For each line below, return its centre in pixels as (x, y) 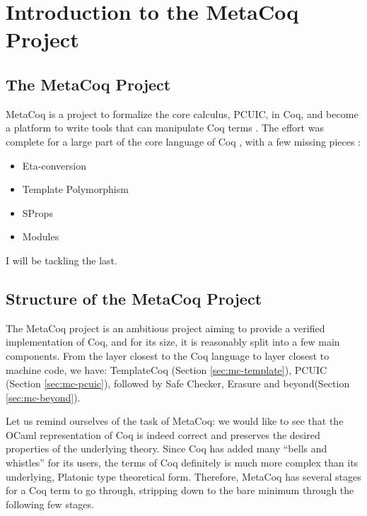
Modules (41, 236)
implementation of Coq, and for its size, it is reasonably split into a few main (173, 342)
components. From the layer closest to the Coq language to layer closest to (168, 355)
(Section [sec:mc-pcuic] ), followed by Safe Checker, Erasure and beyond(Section (178, 383)
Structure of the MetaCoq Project (134, 298)
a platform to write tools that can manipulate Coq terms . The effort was (165, 128)
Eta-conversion (54, 165)
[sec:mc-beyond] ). (43, 397)
